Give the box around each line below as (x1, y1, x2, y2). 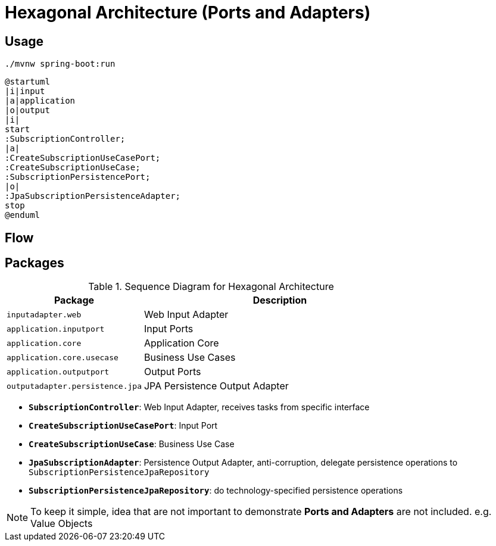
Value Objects (30, 517, 93, 530)
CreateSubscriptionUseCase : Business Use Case (29, 439, 235, 450)
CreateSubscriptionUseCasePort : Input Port (29, 420, 218, 431)
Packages (5, 255, 64, 271)
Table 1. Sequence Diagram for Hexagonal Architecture (88, 280, 334, 293)
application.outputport (7, 367, 110, 376)
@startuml (5, 77, 50, 87)
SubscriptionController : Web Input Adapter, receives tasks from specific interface (29, 402, 370, 413)
